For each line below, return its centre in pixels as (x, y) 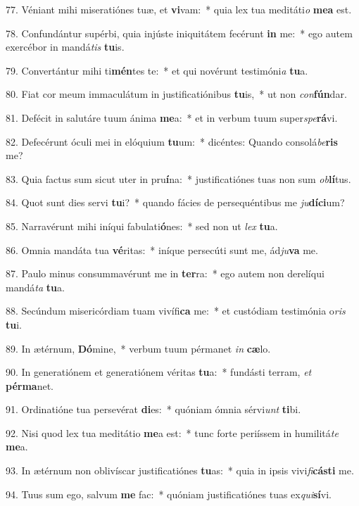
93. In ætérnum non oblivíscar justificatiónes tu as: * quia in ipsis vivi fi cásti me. (180, 470)
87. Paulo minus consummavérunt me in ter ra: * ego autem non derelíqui (165, 273)
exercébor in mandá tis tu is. (65, 47)
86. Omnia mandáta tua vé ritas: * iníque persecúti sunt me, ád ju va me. (162, 249)
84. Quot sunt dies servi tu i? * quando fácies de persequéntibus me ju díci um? (175, 202)
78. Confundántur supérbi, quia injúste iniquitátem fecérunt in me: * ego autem (179, 33)
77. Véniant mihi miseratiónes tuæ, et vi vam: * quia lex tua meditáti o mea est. (179, 9)
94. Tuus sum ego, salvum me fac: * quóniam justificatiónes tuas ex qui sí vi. (169, 494)
